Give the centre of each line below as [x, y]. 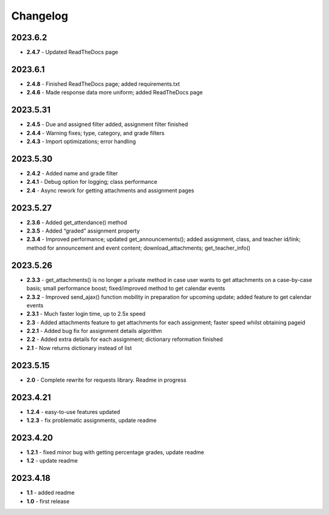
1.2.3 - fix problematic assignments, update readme [91, 421]
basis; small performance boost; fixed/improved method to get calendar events [126, 289]
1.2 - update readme [52, 461]
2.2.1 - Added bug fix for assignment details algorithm [94, 331]
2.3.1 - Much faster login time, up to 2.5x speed [86, 314]
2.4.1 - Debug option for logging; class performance [92, 182]
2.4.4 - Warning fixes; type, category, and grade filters [95, 133]
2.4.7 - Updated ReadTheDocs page [72, 52]
